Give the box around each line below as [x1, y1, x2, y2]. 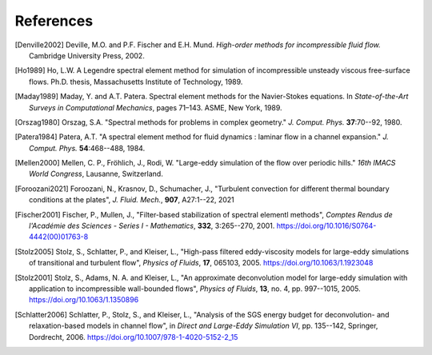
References [14, 12, 94, 30]
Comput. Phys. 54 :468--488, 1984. [29, 143, 146, 153]
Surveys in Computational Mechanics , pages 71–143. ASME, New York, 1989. [29, 102, 283, 112]
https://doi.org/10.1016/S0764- [276, 221, 377, 231]
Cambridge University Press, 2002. [29, 50, 146, 60]
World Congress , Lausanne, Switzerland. [29, 169, 163, 179]
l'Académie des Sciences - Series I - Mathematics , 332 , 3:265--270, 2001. [29, 221, 275, 231]
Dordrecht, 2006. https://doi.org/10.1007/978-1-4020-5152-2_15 [29, 332, 238, 341]
